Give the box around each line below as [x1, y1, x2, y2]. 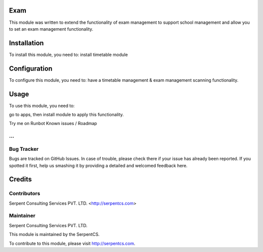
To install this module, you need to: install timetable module [9, 52, 128, 57]
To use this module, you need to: [9, 103, 75, 108]
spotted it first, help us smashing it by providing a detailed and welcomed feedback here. [9, 162, 188, 168]
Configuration [9, 64, 53, 72]
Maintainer [9, 212, 36, 219]
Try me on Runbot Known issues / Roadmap [9, 121, 97, 126]
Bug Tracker [9, 145, 39, 152]
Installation [9, 39, 44, 47]
